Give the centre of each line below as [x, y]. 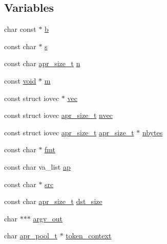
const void [20, 80]
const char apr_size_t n [42, 63]
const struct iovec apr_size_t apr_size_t [69, 132]
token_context [89, 236]
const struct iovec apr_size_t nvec [58, 115]
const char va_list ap [37, 166]
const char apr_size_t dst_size [53, 201]
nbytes [152, 132]
